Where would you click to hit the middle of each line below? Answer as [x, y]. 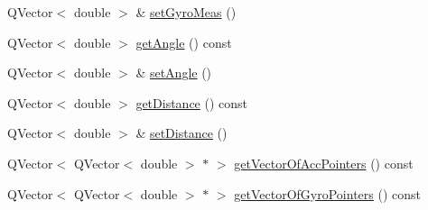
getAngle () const [184, 42]
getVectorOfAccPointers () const [324, 163]
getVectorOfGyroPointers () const [328, 193]
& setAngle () [174, 73]
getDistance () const [192, 102]
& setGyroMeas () [186, 12]
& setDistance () [181, 133]
